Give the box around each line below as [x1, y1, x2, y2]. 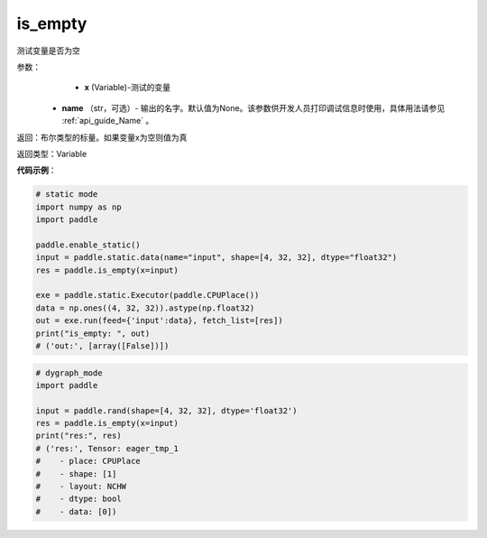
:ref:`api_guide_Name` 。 [61, 116, 154, 126]
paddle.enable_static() [35, 239, 142, 250]
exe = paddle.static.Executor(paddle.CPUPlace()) [35, 290, 260, 301]
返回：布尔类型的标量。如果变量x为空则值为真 [16, 132, 188, 143]
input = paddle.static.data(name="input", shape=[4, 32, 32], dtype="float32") [35, 253, 398, 263]
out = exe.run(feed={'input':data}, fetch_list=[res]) [35, 316, 283, 326]
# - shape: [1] [35, 468, 117, 478]
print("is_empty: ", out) [35, 328, 151, 339]
